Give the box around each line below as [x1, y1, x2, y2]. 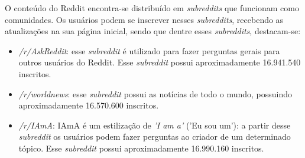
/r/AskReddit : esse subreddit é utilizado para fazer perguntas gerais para [18, 44, 280, 57]
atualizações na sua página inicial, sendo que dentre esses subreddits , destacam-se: [5, 25, 301, 37]
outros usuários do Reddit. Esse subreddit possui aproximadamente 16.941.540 [18, 56, 301, 68]
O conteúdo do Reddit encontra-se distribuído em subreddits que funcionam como [5, 2, 299, 14]
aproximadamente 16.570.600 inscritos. [18, 99, 159, 111]
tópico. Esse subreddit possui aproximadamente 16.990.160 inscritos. [18, 141, 264, 154]
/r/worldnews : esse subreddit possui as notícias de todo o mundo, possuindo [18, 87, 293, 100]
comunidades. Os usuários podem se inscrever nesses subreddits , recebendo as [5, 13, 284, 25]
